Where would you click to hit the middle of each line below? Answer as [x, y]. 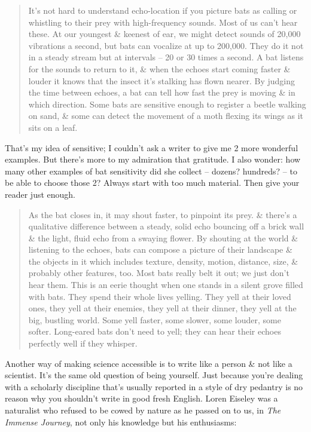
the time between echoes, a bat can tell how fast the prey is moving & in [162, 92]
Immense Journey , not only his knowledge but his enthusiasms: [121, 422]
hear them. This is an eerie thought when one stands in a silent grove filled [166, 285]
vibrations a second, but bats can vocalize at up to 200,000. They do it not [166, 45]
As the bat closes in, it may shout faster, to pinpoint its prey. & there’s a [163, 214]
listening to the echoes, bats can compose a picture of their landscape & [160, 249]
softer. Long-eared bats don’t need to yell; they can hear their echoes [155, 331]
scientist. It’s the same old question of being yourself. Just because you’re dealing [154, 375]
